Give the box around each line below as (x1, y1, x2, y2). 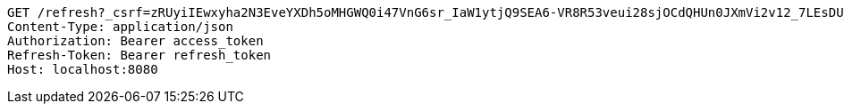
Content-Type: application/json (7, 20, 233, 34)
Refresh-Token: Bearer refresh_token (7, 48, 272, 62)
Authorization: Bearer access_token (7, 34, 264, 48)
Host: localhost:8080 (7, 62, 158, 76)
